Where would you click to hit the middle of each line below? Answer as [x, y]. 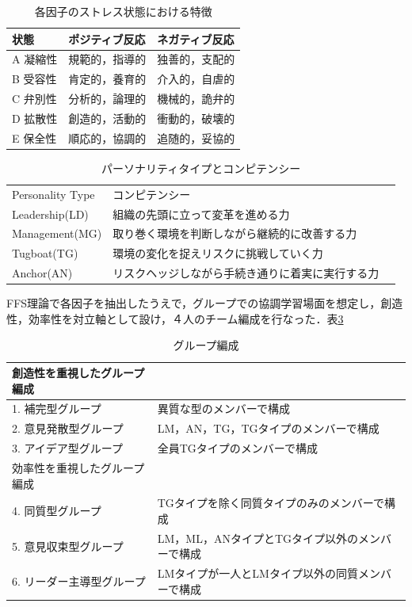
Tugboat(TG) [45, 253]
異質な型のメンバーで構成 [223, 408]
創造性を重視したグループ [78, 372]
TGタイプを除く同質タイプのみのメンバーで [271, 503]
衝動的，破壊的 [196, 118]
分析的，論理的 [107, 99]
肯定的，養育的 [107, 79]
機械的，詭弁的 [196, 99]
